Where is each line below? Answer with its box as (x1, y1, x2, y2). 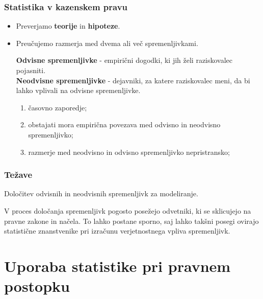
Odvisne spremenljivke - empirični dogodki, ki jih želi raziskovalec (16, 55, 233, 65)
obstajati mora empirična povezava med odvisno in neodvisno (28, 119, 221, 130)
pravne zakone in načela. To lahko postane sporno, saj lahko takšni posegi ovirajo (4, 215, 259, 226)
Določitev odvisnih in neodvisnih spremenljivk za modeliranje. (4, 188, 198, 199)
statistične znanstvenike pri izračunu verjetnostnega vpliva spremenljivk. (4, 225, 230, 236)
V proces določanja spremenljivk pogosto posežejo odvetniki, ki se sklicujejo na (4, 205, 251, 216)
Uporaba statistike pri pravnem (4, 255, 231, 276)
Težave (4, 168, 33, 181)
